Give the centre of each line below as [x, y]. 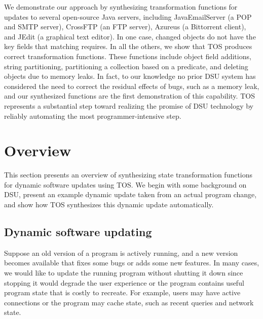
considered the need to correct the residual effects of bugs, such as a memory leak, [132, 86]
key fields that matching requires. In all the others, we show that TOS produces [128, 46]
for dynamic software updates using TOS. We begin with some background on [125, 184]
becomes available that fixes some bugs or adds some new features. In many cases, [132, 263]
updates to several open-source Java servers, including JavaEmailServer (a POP [128, 16]
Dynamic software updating [78, 232]
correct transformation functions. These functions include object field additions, [128, 56]
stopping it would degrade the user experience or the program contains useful [124, 282]
